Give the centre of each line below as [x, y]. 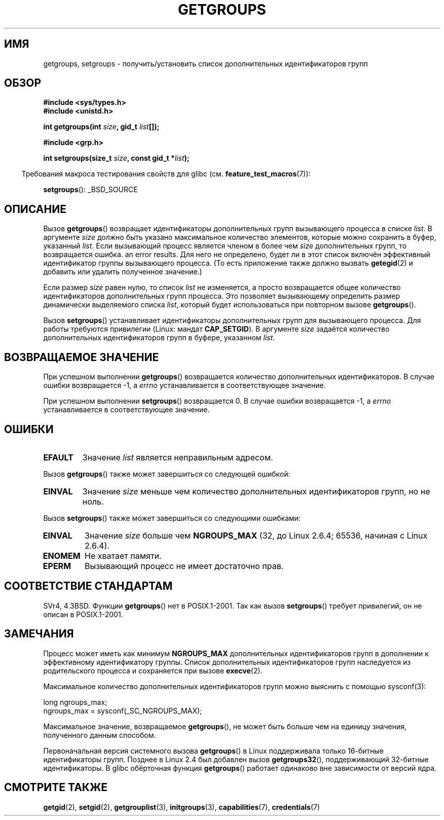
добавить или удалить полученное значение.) [123, 272]
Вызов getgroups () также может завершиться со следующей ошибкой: [167, 474]
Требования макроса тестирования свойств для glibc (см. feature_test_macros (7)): [166, 174]
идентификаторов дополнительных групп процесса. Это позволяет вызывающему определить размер [222, 296]
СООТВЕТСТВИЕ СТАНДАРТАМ [88, 586]
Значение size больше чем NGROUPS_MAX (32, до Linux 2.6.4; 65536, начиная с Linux [256, 535]
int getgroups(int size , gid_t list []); [101, 127]
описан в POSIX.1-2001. [83, 614]
